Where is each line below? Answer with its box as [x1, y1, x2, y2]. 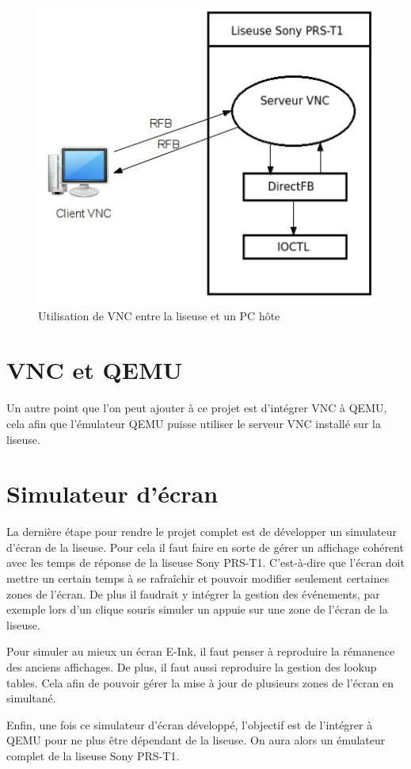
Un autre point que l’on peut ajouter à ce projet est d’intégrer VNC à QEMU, [6, 400, 387, 416]
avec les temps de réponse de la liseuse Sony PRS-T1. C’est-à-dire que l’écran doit [6, 554, 405, 571]
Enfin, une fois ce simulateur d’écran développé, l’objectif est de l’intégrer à [6, 716, 373, 733]
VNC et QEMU [6, 354, 183, 386]
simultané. [6, 690, 56, 706]
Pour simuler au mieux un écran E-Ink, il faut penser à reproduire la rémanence [6, 643, 395, 660]
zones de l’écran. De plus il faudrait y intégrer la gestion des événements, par [6, 585, 380, 602]
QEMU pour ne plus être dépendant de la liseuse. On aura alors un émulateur [6, 732, 386, 748]
